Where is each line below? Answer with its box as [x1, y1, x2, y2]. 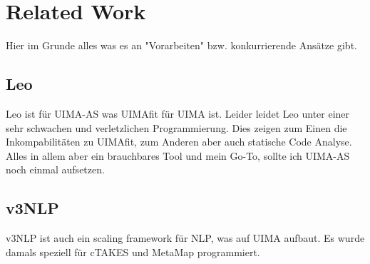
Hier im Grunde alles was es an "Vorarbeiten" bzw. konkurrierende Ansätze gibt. [6, 38, 357, 53]
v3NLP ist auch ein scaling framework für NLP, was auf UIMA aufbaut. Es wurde [6, 230, 365, 245]
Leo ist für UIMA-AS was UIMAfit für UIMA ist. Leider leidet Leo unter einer [6, 106, 350, 121]
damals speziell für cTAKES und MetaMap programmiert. [6, 244, 260, 259]
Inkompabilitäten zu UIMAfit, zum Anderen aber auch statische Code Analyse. [6, 134, 352, 149]
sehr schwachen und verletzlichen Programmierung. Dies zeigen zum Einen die [6, 120, 347, 135]
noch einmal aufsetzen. [6, 162, 105, 177]
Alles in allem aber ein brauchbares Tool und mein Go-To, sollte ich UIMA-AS [6, 148, 350, 163]
